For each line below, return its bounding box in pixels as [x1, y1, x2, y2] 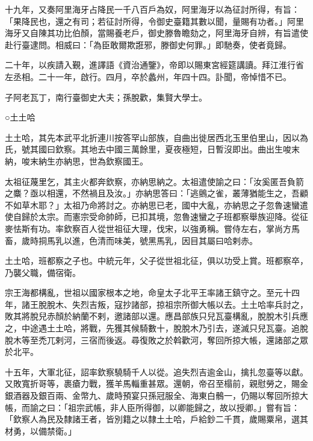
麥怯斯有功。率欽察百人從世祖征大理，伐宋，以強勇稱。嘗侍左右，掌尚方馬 [5, 222, 300, 234]
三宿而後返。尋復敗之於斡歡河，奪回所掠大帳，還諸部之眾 [80, 333, 308, 346]
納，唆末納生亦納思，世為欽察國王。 [5, 154, 148, 167]
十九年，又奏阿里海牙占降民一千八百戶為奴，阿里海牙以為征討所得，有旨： [5, 3, 300, 15]
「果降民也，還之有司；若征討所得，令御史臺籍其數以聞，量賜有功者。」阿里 [5, 14, 304, 27]
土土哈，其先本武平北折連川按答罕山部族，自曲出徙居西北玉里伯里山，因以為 [5, 131, 308, 143]
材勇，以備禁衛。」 [5, 424, 76, 437]
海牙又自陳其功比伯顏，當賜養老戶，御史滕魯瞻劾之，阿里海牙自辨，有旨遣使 [5, 27, 308, 39]
